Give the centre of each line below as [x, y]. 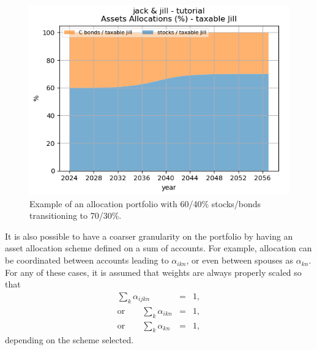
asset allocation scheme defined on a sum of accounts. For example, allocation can [158, 248]
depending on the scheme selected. [69, 340]
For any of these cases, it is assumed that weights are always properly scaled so [153, 272]
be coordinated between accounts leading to [87, 260]
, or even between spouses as [240, 260]
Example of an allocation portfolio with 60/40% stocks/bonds [145, 203]
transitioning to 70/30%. [76, 215]
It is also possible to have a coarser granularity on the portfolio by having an [149, 236]
